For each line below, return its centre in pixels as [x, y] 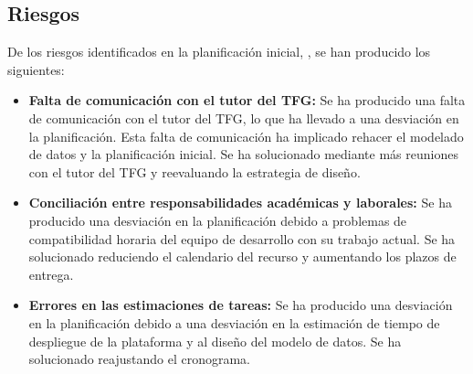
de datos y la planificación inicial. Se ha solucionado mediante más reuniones [243, 154]
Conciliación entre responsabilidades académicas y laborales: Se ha [240, 203]
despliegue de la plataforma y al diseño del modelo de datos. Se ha [215, 341]
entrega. [51, 274]
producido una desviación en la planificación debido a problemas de [218, 220]
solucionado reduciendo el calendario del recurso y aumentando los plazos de [242, 256]
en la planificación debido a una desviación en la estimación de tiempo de [234, 322]
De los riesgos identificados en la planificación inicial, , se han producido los [219, 52]
